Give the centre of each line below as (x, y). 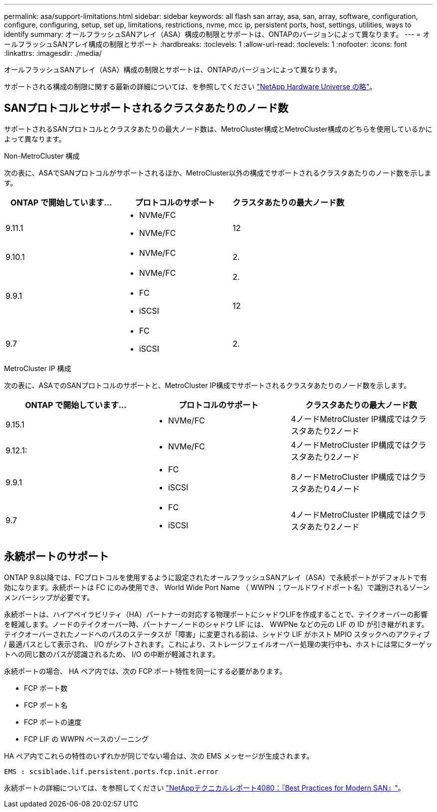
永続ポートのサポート (56, 557)
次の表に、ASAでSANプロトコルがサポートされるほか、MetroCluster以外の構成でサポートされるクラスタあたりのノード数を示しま (218, 173)
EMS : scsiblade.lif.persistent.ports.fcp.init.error (111, 771)
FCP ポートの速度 (53, 722)
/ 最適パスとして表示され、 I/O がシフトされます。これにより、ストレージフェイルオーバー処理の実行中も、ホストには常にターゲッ (218, 644)
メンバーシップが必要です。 (49, 597)
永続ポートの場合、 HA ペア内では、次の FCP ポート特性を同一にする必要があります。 (145, 671)
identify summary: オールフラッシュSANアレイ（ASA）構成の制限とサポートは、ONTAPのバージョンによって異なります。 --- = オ (217, 34)
